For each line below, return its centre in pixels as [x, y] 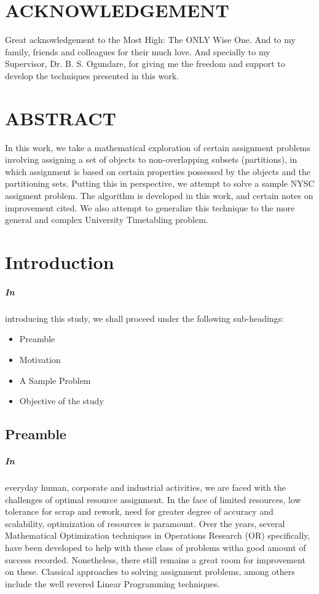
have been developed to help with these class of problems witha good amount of [156, 547]
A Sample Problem [55, 380]
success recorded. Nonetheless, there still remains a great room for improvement [155, 559]
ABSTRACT [61, 118]
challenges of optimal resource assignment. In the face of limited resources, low [153, 499]
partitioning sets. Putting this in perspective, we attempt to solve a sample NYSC [160, 183]
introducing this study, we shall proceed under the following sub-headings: [145, 318]
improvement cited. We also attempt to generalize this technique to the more [150, 207]
